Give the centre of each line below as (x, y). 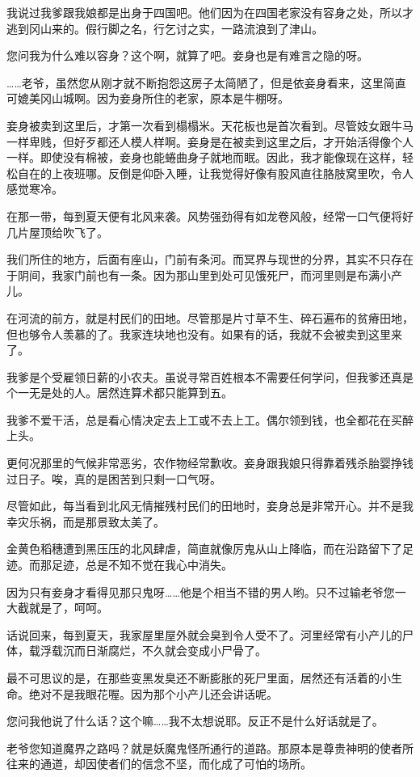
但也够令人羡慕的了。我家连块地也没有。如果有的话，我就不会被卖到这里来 (204, 334)
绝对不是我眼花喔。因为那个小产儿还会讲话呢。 (153, 693)
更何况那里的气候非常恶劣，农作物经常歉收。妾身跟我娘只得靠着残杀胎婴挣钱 (210, 463)
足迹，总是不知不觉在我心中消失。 (142, 565)
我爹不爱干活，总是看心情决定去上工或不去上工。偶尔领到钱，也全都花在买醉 (210, 419)
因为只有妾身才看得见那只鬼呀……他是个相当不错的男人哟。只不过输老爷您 (201, 591)
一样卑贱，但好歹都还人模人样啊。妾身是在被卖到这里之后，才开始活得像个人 (210, 141)
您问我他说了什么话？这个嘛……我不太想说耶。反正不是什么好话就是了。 (195, 721)
